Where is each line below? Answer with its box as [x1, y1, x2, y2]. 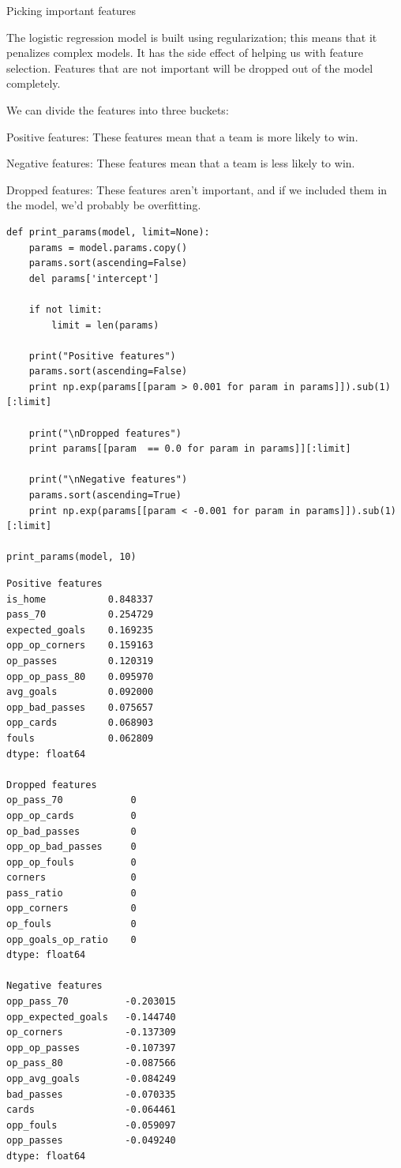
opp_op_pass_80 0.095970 [6, 670, 154, 682]
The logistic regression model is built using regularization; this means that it [6, 28, 377, 45]
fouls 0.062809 [6, 732, 154, 744]
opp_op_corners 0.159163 [6, 640, 154, 652]
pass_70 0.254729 [6, 609, 154, 621]
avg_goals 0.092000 [6, 686, 154, 698]
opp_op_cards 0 [6, 809, 137, 821]
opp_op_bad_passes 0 [6, 841, 137, 853]
